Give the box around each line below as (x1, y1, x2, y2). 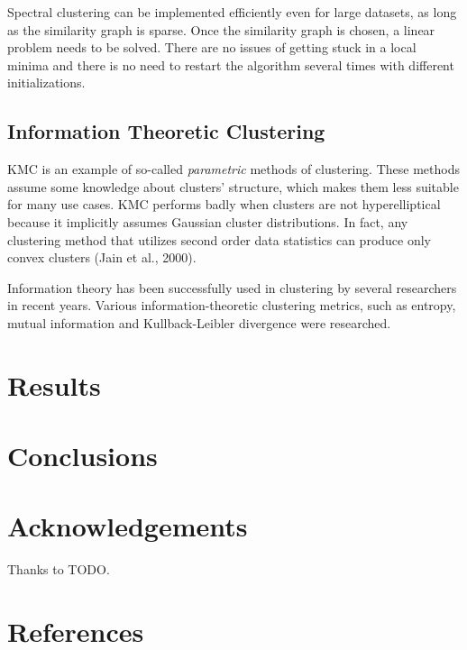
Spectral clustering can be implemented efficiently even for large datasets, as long (7, 3, 457, 21)
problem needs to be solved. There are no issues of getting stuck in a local (7, 38, 417, 57)
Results (7, 366, 101, 403)
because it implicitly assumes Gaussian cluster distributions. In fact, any (7, 212, 408, 231)
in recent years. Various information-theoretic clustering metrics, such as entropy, (7, 296, 456, 315)
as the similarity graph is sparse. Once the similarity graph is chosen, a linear (7, 20, 435, 39)
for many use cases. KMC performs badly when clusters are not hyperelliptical (7, 195, 441, 214)
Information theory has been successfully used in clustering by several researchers (7, 278, 457, 297)
